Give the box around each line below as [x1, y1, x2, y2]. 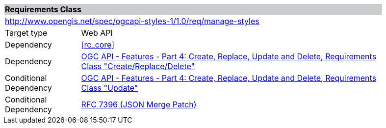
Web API [81, 28, 113, 38]
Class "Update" [81, 83, 138, 93]
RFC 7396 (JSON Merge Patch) [81, 100, 197, 109]
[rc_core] [81, 40, 115, 50]
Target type [5, 28, 48, 38]
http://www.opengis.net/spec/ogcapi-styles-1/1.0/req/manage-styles [5, 16, 259, 26]
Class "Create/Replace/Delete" [81, 61, 195, 71]
